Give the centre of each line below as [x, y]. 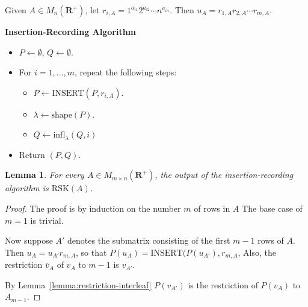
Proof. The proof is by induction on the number [93, 208]
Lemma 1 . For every [45, 175]
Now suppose [29, 240]
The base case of [272, 208]
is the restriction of [223, 284]
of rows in [212, 208]
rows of [271, 240]
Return [32, 154]
